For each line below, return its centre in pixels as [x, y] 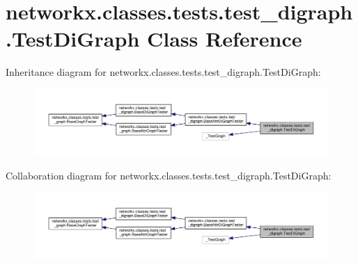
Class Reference [225, 39]
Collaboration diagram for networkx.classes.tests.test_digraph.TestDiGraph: [169, 175]
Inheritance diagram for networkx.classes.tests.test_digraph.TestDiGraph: [163, 72]
